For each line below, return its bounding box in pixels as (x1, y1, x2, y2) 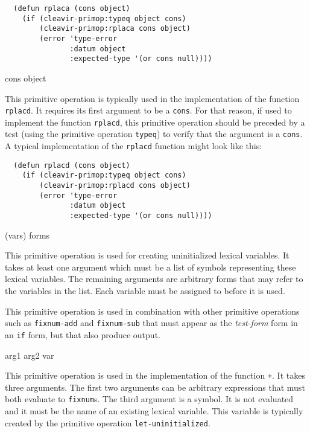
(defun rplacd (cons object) (13, 161, 130, 170)
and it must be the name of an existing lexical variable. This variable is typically (5, 405, 303, 417)
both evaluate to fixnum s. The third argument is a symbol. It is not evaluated (5, 393, 294, 405)
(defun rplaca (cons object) (13, 4, 130, 13)
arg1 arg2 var (5, 348, 54, 361)
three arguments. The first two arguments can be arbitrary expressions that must (5, 380, 305, 393)
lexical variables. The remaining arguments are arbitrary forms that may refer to (5, 272, 303, 285)
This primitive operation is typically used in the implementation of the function (5, 92, 300, 104)
